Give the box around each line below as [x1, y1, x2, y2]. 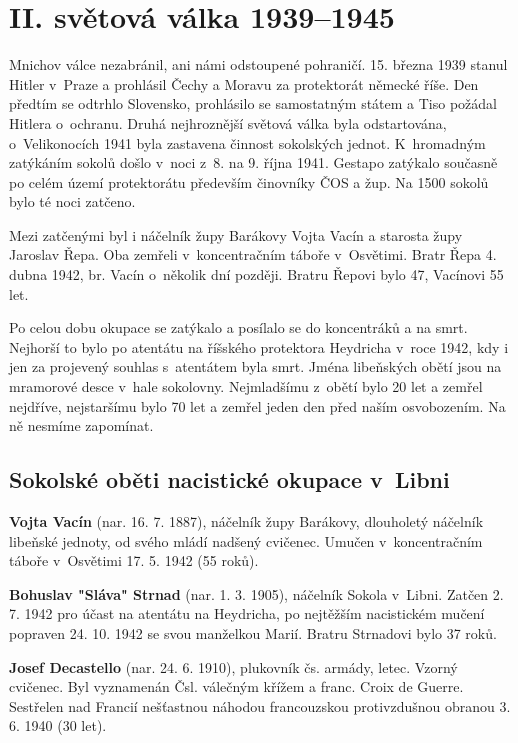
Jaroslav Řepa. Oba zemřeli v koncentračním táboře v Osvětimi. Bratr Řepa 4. [9, 244, 497, 265]
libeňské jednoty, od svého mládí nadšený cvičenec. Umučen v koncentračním [9, 530, 483, 551]
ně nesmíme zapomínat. [9, 415, 154, 436]
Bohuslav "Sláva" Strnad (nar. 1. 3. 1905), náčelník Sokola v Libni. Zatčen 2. [9, 583, 504, 604]
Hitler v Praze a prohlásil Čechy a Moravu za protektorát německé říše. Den [9, 73, 479, 94]
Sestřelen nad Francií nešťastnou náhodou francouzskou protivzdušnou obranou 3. [9, 695, 511, 716]
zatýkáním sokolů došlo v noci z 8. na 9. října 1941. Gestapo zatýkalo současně [9, 152, 498, 173]
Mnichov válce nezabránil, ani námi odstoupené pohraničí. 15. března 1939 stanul [9, 54, 508, 75]
